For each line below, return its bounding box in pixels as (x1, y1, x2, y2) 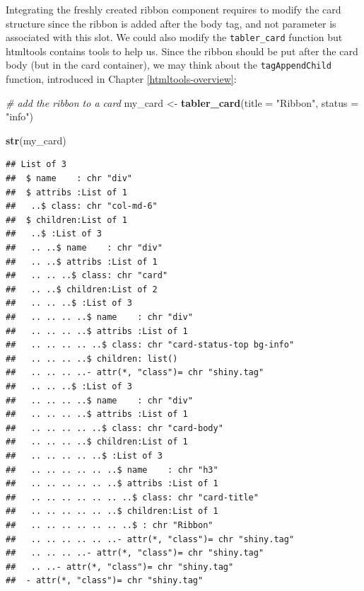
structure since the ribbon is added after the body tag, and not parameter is (6, 16, 336, 30)
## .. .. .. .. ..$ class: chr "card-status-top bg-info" (6, 340, 295, 350)
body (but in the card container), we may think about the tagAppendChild (6, 57, 331, 72)
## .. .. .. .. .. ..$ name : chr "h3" (6, 464, 218, 475)
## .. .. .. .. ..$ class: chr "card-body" (6, 423, 223, 433)
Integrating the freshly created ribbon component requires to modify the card (6, 2, 341, 16)
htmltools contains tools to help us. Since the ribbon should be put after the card (6, 43, 358, 58)
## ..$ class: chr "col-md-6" (6, 201, 158, 212)
